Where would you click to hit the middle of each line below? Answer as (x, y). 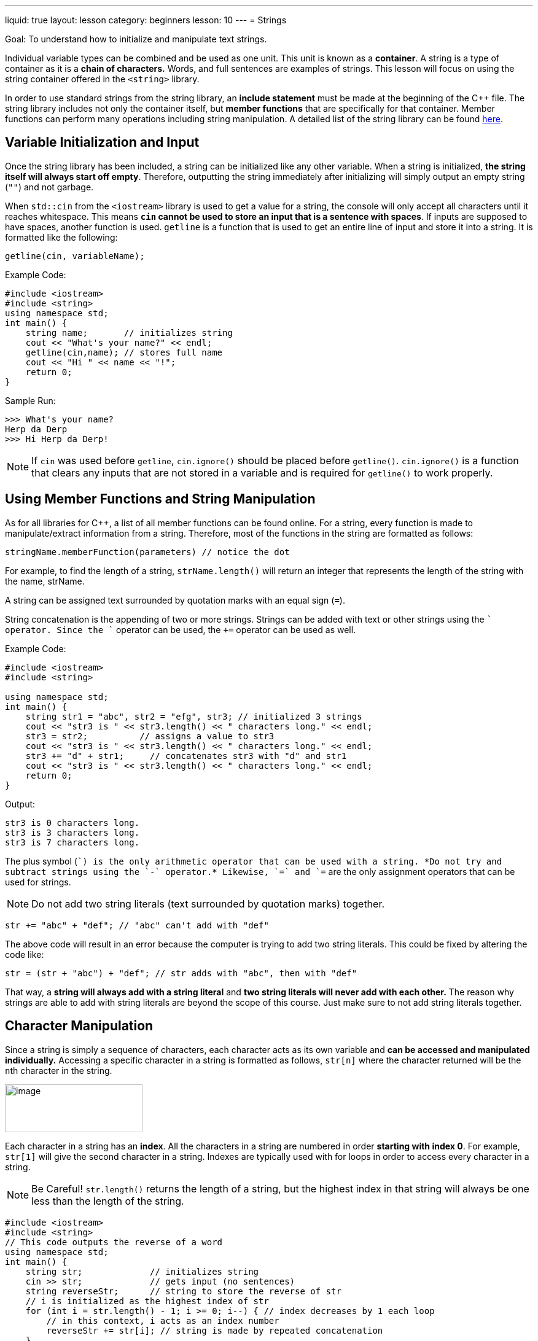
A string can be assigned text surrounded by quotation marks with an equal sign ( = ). (175, 600)
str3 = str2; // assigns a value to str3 (150, 736)
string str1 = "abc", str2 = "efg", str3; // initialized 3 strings (194, 716)
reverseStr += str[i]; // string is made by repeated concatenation (215, 1330)
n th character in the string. (59, 1070)
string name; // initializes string (129, 332)
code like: (25, 954)
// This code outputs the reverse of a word (114, 1242)
